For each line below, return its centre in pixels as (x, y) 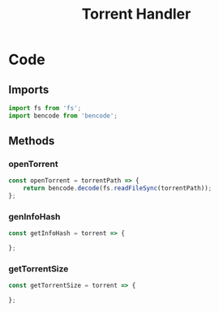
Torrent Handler (136, 14)
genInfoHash (34, 216)
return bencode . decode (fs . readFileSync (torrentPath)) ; (118, 188)
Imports (29, 90)
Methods (32, 141)
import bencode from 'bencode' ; (63, 115)
